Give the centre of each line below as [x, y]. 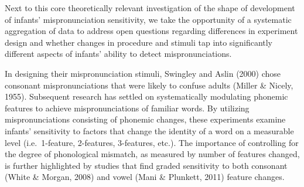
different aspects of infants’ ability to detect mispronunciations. [118, 54]
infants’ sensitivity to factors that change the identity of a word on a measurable [149, 130]
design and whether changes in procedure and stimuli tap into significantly [139, 42]
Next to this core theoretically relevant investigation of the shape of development [150, 8]
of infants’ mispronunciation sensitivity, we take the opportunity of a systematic [148, 19]
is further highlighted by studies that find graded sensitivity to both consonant [146, 165]
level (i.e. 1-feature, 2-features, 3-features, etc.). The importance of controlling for [152, 142]
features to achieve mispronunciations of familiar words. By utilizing [127, 108]
